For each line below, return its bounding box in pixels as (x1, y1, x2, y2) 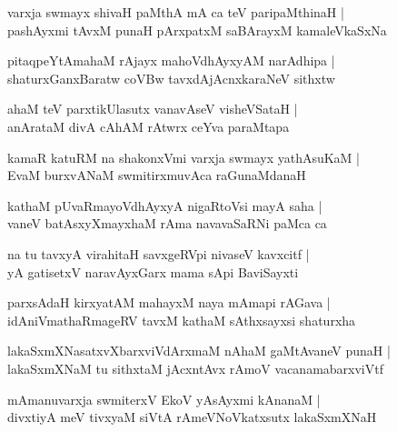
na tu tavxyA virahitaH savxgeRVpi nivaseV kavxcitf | (7, 244, 310, 263)
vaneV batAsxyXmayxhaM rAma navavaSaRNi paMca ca (7, 214, 327, 233)
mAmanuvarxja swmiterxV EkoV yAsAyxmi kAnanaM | (7, 389, 321, 408)
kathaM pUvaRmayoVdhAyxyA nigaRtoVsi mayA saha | (7, 196, 323, 215)
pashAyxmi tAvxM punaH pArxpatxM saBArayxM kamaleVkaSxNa (7, 20, 387, 39)
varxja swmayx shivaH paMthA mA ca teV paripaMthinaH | (7, 3, 344, 21)
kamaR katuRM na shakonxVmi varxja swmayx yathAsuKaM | (7, 147, 361, 166)
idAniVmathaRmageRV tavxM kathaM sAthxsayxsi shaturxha (7, 310, 356, 329)
